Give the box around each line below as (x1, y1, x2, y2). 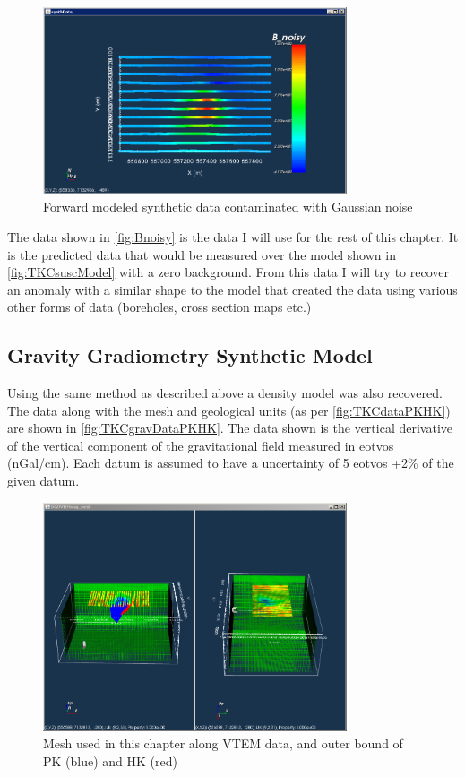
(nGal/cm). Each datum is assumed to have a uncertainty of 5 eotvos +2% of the (7, 453, 454, 472)
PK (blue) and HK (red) (43, 752, 177, 771)
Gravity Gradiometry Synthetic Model (7, 341, 373, 369)
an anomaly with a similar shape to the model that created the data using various (7, 280, 458, 298)
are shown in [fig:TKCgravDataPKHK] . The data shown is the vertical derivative (7, 419, 453, 437)
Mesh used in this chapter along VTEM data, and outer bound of (43, 734, 403, 753)
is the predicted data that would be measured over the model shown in (7, 245, 396, 263)
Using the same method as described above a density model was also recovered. (7, 384, 443, 402)
